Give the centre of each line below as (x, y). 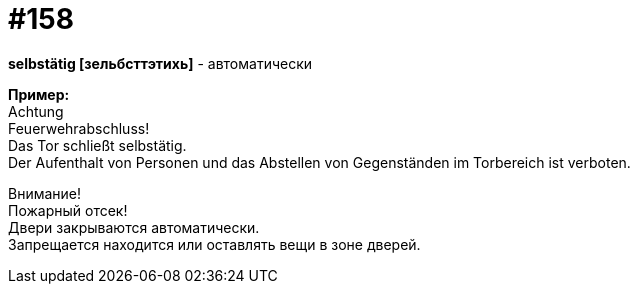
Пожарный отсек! (68, 210)
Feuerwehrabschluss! (79, 128)
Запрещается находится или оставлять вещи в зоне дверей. (214, 244)
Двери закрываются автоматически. (134, 227)
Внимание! (45, 193)
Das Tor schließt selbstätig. (97, 145)
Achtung (36, 111)
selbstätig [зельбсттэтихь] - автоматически (160, 63)
